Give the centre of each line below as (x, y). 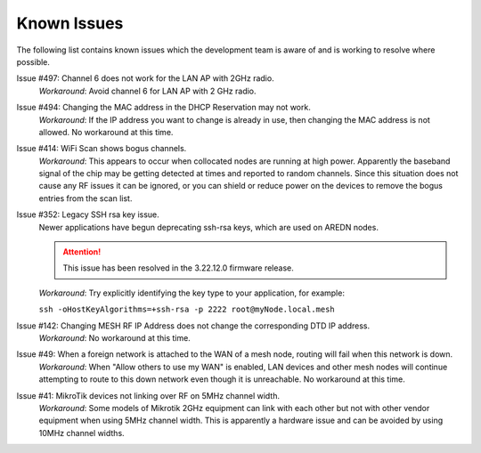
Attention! (82, 252)
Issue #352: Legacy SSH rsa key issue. (88, 214)
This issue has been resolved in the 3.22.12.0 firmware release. (178, 268)
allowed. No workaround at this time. (106, 132)
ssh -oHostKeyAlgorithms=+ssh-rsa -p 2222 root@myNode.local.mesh (187, 310)
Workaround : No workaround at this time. (114, 337)
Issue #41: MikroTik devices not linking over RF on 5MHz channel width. (148, 395)
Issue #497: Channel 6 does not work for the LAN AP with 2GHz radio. (146, 78)
